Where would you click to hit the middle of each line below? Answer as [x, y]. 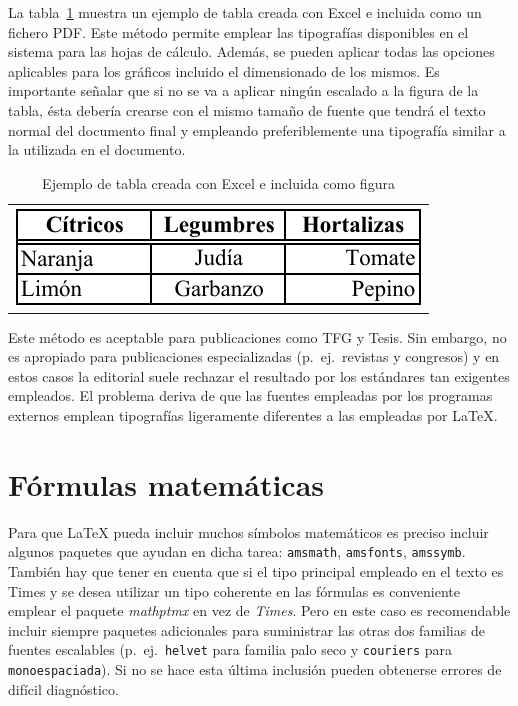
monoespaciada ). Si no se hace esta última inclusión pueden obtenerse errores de [255, 669]
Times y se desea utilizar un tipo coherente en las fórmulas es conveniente [234, 590]
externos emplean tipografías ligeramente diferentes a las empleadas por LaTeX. [253, 415]
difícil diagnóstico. [63, 688]
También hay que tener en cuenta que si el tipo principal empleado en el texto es [256, 571]
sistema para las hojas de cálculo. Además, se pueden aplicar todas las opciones [251, 51]
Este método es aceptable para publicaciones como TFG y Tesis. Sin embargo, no [257, 336]
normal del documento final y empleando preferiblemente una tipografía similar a [257, 129]
